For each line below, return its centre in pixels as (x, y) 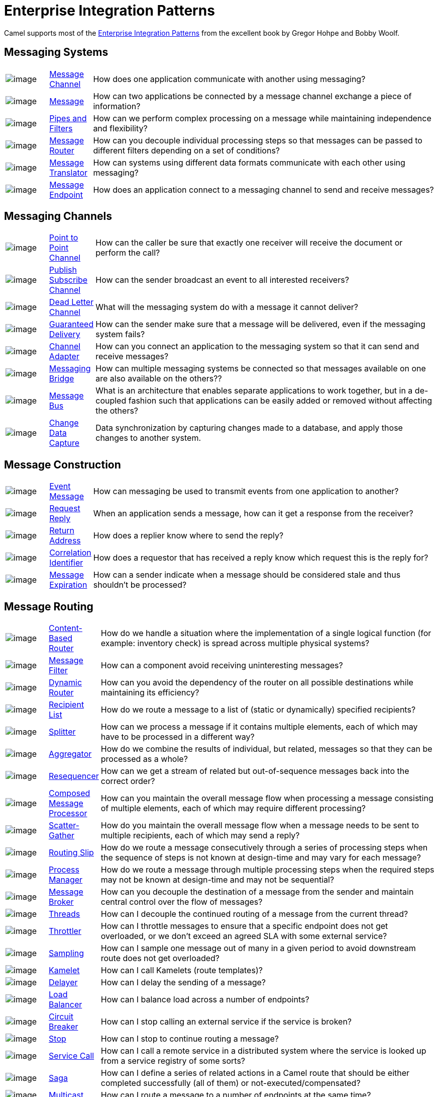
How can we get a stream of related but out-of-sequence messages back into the (255, 771)
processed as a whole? (144, 759)
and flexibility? (120, 128)
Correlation (70, 553)
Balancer (66, 1005)
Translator (69, 172)
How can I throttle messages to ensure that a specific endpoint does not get (244, 926)
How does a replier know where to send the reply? (188, 536)
